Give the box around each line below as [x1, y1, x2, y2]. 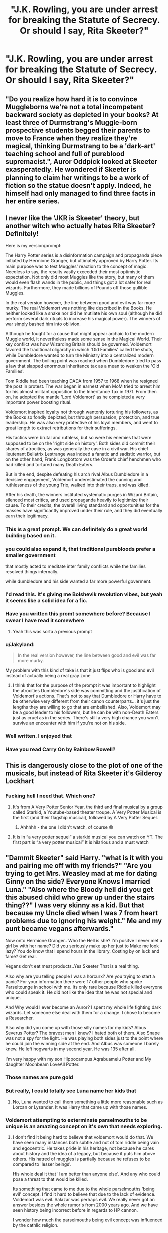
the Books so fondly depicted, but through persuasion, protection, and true [5, 414, 160, 420]
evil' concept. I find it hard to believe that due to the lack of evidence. [12, 1191, 156, 1197]
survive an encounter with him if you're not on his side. [12, 720, 126, 726]
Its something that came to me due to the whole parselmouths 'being [12, 1186, 155, 1192]
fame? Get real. [5, 954, 37, 960]
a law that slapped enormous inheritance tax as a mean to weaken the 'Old [5, 363, 159, 369]
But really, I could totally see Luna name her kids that [5, 1087, 136, 1094]
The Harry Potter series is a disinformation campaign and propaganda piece [5, 252, 162, 258]
